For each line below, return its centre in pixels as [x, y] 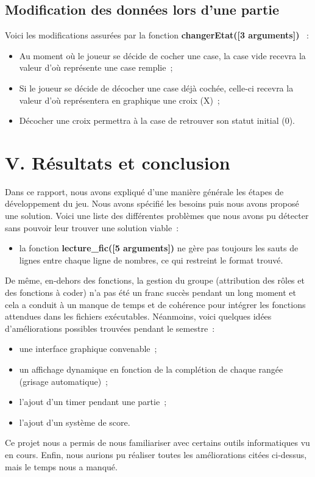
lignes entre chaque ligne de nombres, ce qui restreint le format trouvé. [151, 260]
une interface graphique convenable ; [88, 349]
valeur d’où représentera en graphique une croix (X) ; [119, 100]
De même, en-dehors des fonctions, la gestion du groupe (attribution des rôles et [155, 280]
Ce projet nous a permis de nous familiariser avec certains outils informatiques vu [157, 443]
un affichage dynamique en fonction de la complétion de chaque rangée [151, 369]
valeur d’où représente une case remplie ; [96, 67]
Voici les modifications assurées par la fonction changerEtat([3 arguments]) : [157, 35]
